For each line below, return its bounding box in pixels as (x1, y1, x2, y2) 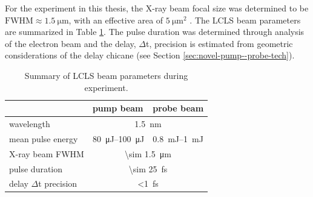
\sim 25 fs (128, 162, 168, 175)
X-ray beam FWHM (9, 147, 84, 160)
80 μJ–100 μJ (92, 132, 145, 145)
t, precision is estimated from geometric (145, 37, 293, 49)
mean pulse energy (9, 132, 78, 145)
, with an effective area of (68, 13, 163, 26)
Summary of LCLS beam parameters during (24, 69, 188, 81)
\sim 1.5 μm (125, 147, 171, 160)
